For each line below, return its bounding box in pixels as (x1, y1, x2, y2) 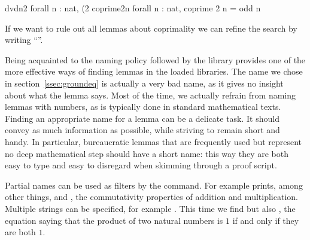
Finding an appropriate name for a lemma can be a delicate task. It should (5, 112, 279, 124)
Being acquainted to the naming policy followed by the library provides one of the (5, 53, 306, 66)
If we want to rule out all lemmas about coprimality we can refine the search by (5, 21, 297, 34)
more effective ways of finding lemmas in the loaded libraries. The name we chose (5, 65, 303, 78)
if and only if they (232, 214, 299, 226)
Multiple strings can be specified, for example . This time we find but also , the (5, 202, 296, 214)
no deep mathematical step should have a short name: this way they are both (5, 147, 289, 159)
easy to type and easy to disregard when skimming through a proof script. (5, 159, 277, 171)
